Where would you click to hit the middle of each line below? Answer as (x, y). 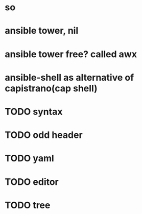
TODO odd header (44, 135)
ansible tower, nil (42, 31)
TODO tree (28, 205)
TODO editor (32, 182)
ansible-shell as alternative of (69, 77)
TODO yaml (29, 159)
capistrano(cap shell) (51, 88)
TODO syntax (34, 112)
